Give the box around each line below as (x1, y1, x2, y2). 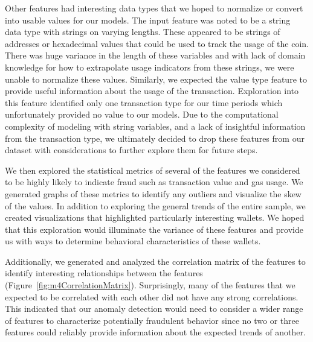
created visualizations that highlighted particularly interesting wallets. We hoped (5, 211, 305, 224)
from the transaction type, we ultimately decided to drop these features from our (5, 131, 305, 144)
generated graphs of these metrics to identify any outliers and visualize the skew (5, 187, 302, 200)
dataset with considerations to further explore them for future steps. (5, 144, 258, 156)
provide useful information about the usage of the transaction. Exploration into (5, 84, 298, 97)
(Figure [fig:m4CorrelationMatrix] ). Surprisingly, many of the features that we (5, 279, 295, 291)
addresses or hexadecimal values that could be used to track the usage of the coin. (5, 37, 309, 49)
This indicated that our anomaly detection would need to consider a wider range (5, 302, 303, 315)
